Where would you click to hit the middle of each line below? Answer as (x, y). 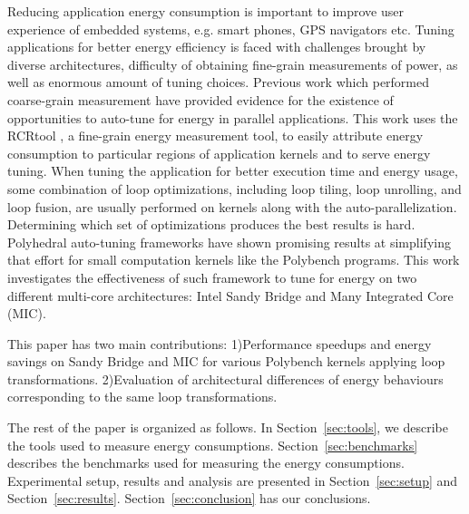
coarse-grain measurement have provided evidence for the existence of (200, 99)
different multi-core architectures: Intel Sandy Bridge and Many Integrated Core (230, 295)
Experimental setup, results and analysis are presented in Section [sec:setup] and (233, 480)
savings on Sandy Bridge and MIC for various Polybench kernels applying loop (226, 361)
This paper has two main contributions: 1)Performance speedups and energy (220, 343)
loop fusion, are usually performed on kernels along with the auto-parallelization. (232, 206)
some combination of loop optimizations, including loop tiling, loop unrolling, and (234, 188)
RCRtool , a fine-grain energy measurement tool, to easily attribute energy (215, 136)
